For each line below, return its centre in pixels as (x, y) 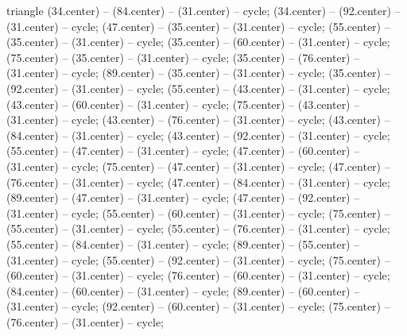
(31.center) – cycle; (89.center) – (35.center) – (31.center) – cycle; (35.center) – (198, 73)
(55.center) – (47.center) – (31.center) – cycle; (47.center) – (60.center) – (183, 151)
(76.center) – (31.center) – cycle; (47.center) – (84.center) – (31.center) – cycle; (198, 182)
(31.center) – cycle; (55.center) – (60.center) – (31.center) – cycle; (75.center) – (198, 212)
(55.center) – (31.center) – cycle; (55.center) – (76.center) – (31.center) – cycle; (198, 228)
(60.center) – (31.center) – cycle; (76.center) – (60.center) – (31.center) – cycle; (198, 275)
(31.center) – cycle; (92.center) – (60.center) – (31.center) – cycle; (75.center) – (198, 306)
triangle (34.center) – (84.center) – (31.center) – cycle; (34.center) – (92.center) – (203, 10)
